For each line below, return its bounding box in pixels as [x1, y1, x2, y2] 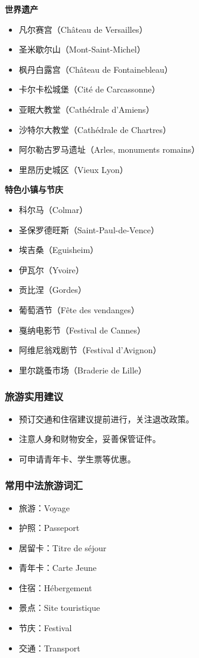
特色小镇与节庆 [5, 183, 63, 196]
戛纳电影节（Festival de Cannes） [18, 323, 146, 336]
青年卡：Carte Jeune [18, 561, 97, 574]
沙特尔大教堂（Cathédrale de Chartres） [18, 123, 172, 135]
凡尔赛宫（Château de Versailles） [18, 23, 148, 35]
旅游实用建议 [5, 389, 64, 404]
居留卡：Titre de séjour [18, 541, 107, 554]
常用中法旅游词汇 [5, 478, 83, 493]
